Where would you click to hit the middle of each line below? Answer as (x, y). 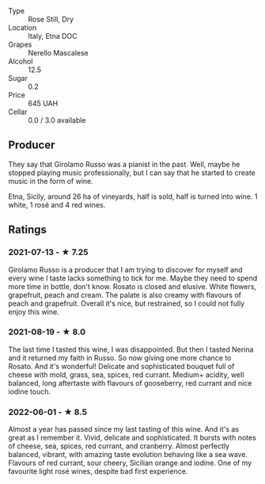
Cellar (18, 112)
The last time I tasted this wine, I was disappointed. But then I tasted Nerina (131, 349)
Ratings (28, 230)
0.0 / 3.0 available (57, 120)
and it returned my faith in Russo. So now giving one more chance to (120, 357)
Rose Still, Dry (51, 19)
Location (23, 28)
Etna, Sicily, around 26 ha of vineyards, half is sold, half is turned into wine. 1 (133, 196)
